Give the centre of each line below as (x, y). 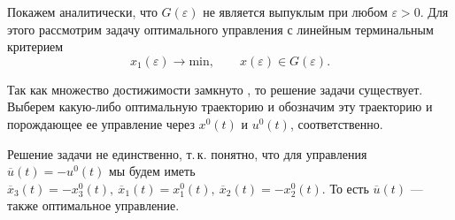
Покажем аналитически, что (82, 11)
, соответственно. (336, 123)
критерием (35, 46)
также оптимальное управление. (93, 205)
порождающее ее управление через (101, 123)
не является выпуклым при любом (295, 11)
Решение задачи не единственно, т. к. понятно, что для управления (187, 153)
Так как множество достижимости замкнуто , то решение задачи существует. (215, 89)
